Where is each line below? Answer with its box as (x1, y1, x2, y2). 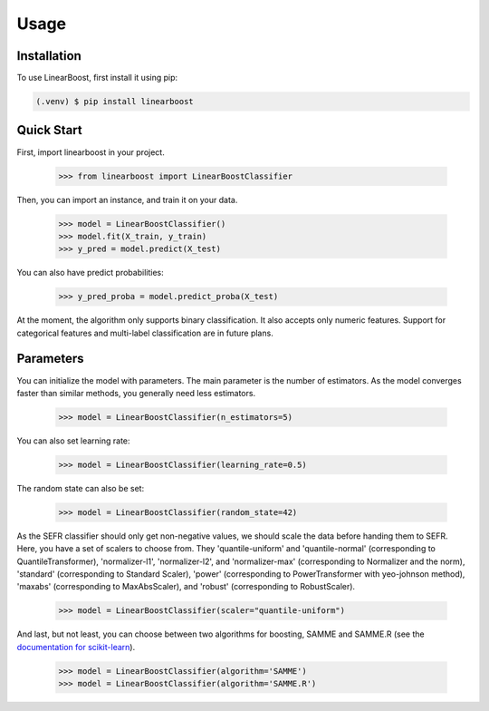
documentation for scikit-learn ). (16, 641, 136, 652)
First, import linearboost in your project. (16, 146, 165, 158)
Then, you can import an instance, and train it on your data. (16, 194, 238, 205)
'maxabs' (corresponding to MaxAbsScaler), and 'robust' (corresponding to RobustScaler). (16, 581, 356, 592)
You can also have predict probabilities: (16, 268, 164, 278)
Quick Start (16, 122, 82, 138)
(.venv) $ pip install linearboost (35, 96, 194, 107)
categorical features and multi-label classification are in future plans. (16, 327, 273, 338)
